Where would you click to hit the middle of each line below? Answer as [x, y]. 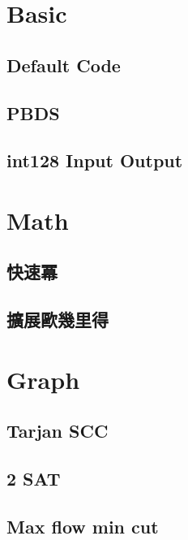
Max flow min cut [83, 526]
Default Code [64, 65]
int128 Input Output [95, 160]
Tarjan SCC [58, 431]
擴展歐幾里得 [58, 320]
